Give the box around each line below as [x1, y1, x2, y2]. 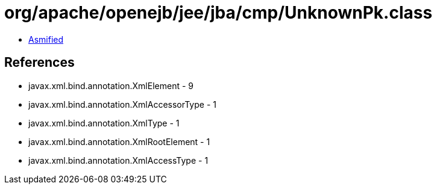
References [4, 55, 75, 70]
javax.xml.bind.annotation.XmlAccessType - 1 [28, 155, 209, 166]
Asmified [28, 34, 64, 45]
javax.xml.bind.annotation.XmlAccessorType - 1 [28, 99, 216, 110]
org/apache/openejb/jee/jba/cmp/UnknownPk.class [4, 2, 433, 23]
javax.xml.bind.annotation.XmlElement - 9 [28, 80, 193, 91]
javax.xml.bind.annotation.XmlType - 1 [28, 117, 180, 128]
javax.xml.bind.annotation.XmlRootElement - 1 [28, 136, 210, 147]
